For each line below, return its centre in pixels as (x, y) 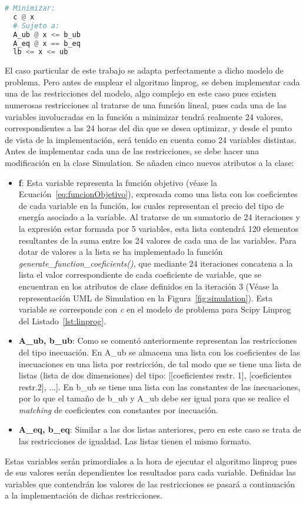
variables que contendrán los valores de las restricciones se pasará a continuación (150, 484)
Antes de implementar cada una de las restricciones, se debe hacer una (132, 151)
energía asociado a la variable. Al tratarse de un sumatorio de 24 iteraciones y (159, 217)
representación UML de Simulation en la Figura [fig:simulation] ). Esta (145, 298)
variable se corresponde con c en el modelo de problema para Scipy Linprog (155, 309)
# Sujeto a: (36, 26)
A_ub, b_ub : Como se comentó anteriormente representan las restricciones (158, 340)
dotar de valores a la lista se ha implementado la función (121, 252)
